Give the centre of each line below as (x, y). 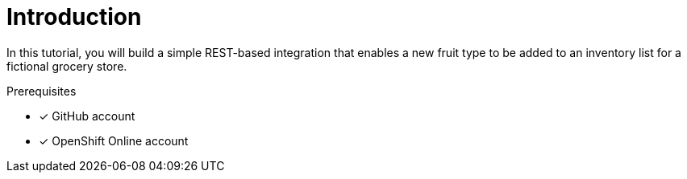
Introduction (74, 17)
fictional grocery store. (67, 66)
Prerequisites (42, 91)
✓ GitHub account (87, 116)
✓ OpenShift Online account (114, 140)
